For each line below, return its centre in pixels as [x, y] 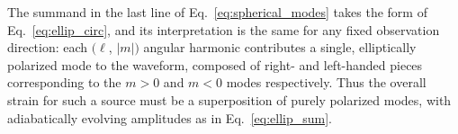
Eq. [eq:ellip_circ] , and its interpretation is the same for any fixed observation [224, 29]
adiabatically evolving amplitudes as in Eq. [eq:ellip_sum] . [170, 117]
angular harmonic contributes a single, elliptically [280, 47]
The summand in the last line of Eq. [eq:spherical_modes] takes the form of [217, 12]
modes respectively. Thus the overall [326, 82]
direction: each [48, 47]
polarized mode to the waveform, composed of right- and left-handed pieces [215, 64]
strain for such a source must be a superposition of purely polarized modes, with [229, 99]
